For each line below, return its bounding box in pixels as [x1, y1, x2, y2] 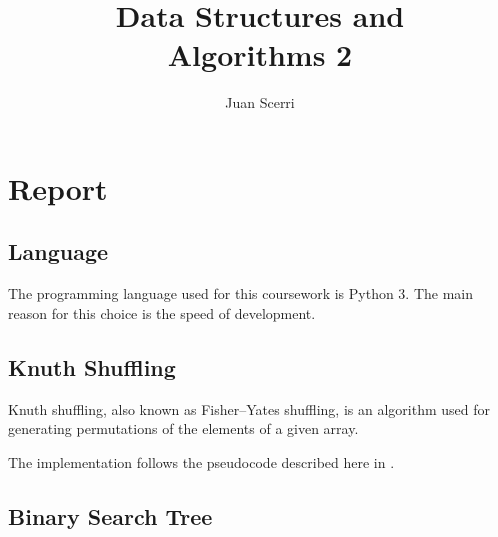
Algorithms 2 [167, 34, 353, 75]
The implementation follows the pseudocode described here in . [8, 451, 395, 472]
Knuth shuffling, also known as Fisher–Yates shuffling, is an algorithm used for [8, 398, 491, 419]
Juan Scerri [225, 92, 295, 113]
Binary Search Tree [8, 500, 213, 531]
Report [8, 167, 108, 208]
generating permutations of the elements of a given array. [8, 418, 359, 439]
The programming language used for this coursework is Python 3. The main [8, 283, 474, 304]
